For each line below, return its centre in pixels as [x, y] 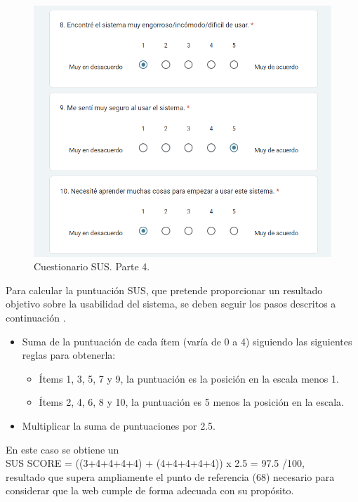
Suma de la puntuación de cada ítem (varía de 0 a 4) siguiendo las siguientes [187, 341]
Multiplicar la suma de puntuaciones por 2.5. [119, 425]
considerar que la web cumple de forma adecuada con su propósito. [150, 490]
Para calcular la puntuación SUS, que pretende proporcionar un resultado [164, 290]
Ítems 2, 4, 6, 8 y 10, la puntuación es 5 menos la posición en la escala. [191, 402]
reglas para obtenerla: [69, 355]
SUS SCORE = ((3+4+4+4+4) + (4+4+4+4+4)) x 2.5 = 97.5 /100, [155, 463]
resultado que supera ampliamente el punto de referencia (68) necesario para [170, 476]
